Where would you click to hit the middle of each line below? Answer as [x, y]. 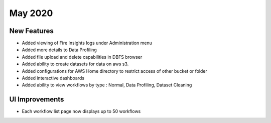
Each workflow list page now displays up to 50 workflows [81, 111]
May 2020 [31, 13]
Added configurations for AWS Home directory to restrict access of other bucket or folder [115, 71]
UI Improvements [37, 100]
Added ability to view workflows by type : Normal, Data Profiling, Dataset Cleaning [107, 85]
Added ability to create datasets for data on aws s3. [75, 64]
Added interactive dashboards [53, 78]
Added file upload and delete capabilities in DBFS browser [82, 57]
